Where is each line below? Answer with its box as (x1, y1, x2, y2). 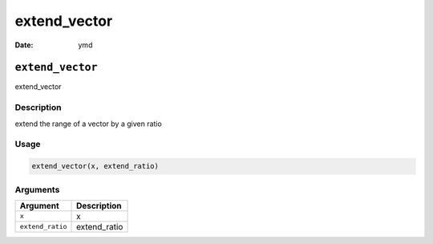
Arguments (14, 184, 60, 195)
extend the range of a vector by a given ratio (14, 119, 162, 128)
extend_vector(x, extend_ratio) (31, 161, 160, 171)
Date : (14, 40, 34, 50)
